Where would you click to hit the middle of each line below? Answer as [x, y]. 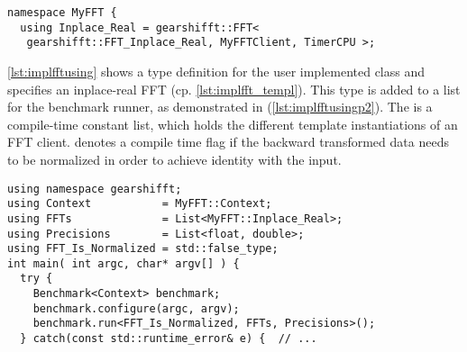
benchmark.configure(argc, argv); [136, 308]
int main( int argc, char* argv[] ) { [124, 263]
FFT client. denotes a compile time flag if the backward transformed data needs [228, 142]
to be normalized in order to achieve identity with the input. [174, 159]
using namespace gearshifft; [95, 189]
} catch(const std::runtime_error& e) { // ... [169, 339]
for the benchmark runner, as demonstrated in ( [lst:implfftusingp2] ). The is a [220, 107]
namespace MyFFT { [62, 13]
